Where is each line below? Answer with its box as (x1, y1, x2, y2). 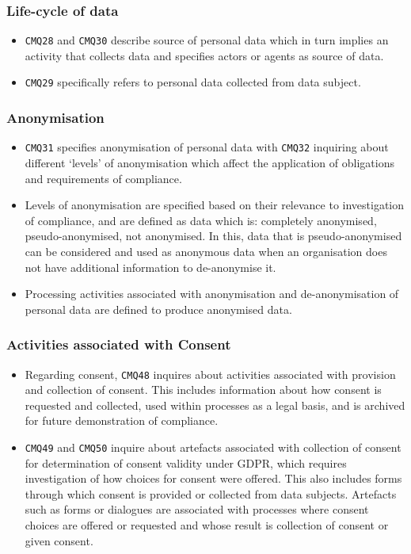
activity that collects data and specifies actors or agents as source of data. (25, 47, 384, 63)
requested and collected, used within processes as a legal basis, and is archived (25, 396, 405, 413)
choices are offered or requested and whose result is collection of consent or (25, 517, 389, 533)
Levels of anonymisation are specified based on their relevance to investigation (25, 197, 405, 213)
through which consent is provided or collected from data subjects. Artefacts (25, 485, 397, 502)
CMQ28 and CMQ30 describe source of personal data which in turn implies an (25, 32, 389, 48)
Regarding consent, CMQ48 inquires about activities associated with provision (25, 365, 396, 382)
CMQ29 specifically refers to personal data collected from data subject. (25, 74, 361, 90)
